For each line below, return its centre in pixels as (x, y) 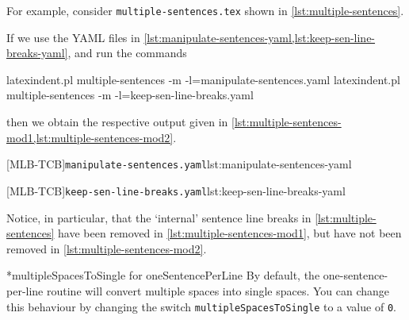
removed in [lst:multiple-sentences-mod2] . (107, 248)
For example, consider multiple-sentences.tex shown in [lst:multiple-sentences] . (205, 10)
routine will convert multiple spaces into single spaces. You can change (218, 290)
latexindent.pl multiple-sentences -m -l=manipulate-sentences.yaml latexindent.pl (203, 79)
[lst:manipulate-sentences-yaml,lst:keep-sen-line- (260, 37)
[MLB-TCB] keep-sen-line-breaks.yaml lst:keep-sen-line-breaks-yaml (176, 190)
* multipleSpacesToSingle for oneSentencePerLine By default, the (163, 275)
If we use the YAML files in (73, 37)
